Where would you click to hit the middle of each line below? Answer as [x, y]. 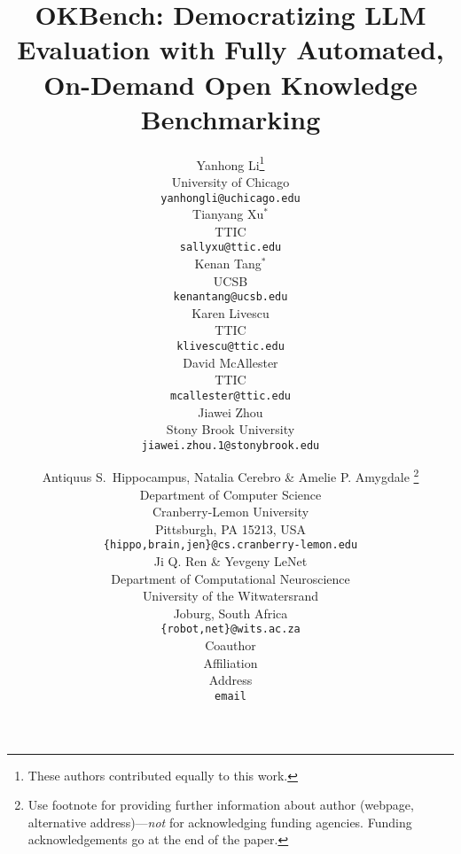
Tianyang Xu [228, 214]
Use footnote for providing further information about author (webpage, [221, 805]
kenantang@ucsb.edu [230, 297]
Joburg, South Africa [230, 613]
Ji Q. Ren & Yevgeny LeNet [230, 561]
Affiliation [230, 662]
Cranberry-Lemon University [230, 512]
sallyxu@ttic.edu [230, 248]
